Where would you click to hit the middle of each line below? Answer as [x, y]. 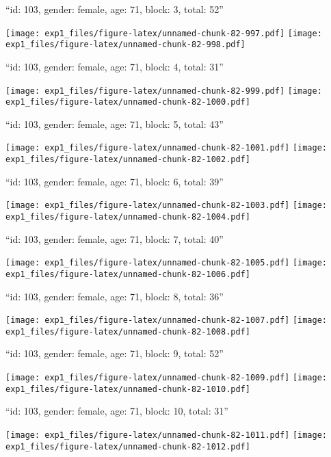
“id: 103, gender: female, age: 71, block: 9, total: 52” [115, 353]
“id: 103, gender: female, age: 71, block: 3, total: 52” [115, 9]
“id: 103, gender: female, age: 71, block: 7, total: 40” [115, 238]
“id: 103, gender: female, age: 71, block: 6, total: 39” [115, 181]
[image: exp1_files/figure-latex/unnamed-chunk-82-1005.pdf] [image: [167, 263]
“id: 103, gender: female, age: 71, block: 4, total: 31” [115, 66]
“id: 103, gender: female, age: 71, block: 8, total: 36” [115, 296]
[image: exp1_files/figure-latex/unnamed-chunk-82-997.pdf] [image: [164, 33]
